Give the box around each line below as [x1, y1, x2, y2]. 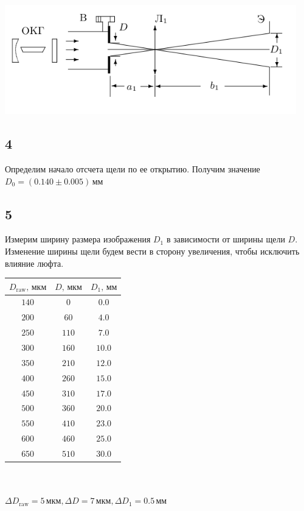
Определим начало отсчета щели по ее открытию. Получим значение [5, 162, 260, 175]
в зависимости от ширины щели [166, 233, 285, 245]
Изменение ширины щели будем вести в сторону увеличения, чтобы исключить [5, 244, 300, 257]
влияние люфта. [5, 256, 64, 269]
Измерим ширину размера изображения [5, 233, 151, 245]
